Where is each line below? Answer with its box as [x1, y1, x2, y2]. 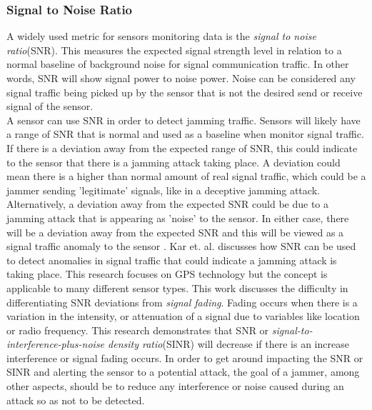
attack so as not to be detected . [6, 392, 145, 407]
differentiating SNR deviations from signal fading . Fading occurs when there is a [6, 294, 358, 309]
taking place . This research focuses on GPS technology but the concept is [6, 266, 328, 281]
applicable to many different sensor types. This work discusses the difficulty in [6, 280, 348, 295]
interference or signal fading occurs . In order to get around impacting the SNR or [6, 350, 363, 365]
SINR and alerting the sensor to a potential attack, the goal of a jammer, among [6, 364, 360, 379]
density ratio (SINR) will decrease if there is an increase [108, 336, 349, 351]
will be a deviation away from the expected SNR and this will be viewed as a [6, 224, 344, 239]
